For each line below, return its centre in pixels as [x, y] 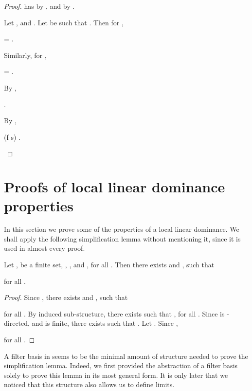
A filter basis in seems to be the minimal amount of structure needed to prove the [126, 356]
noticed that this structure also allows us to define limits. [89, 384]
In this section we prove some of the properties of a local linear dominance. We [122, 229]
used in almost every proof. [45, 248]
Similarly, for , [25, 55]
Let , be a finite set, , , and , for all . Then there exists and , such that [109, 265]
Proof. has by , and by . [39, 6]
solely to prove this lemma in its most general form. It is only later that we [116, 375]
